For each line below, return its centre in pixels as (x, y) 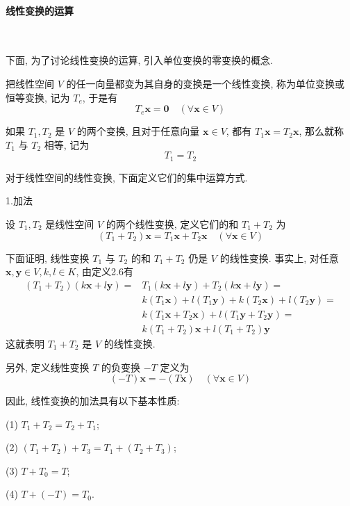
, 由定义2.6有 (105, 271)
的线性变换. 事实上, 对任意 (279, 258)
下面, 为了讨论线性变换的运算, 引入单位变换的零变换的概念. (139, 60)
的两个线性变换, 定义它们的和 (172, 224)
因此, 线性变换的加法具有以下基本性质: (93, 401)
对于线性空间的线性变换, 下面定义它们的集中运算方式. (127, 177)
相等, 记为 (67, 144)
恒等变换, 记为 (38, 97)
